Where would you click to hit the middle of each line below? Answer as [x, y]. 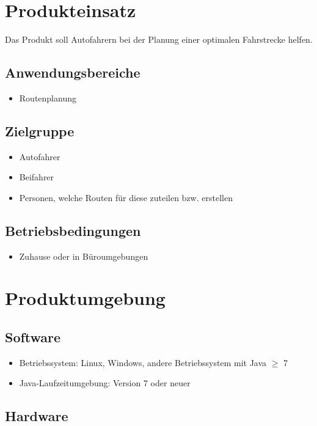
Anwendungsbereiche [73, 72]
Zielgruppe [40, 130]
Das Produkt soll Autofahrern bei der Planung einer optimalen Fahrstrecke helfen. [159, 39]
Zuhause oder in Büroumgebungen [84, 256]
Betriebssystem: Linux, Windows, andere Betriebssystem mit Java [143, 362]
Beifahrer [37, 177]
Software [33, 337]
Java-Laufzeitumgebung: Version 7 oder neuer [105, 383]
